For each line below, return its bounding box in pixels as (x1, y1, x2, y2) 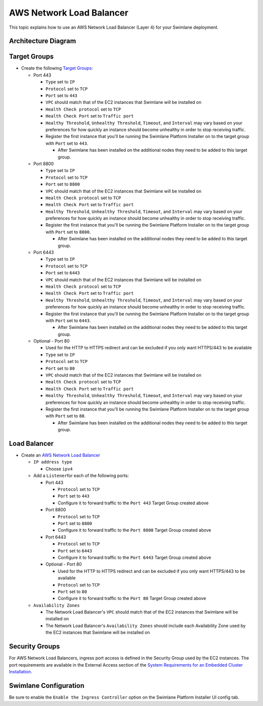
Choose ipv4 (45, 466, 73, 472)
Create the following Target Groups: (21, 65, 93, 71)
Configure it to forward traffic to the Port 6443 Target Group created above (57, 554, 211, 560)
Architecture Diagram (9, 37, 76, 45)
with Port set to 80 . (45, 413, 86, 419)
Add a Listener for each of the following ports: (33, 473, 129, 478)
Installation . (9, 668, 33, 674)
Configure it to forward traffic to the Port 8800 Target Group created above (57, 527, 211, 533)
